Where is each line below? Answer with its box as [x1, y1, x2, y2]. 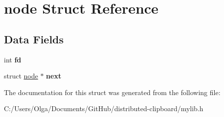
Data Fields [4, 31, 64, 46]
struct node [4, 71, 38, 81]
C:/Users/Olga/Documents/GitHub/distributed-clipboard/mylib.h [4, 103, 203, 114]
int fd [4, 54, 22, 64]
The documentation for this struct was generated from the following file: [4, 87, 221, 97]
